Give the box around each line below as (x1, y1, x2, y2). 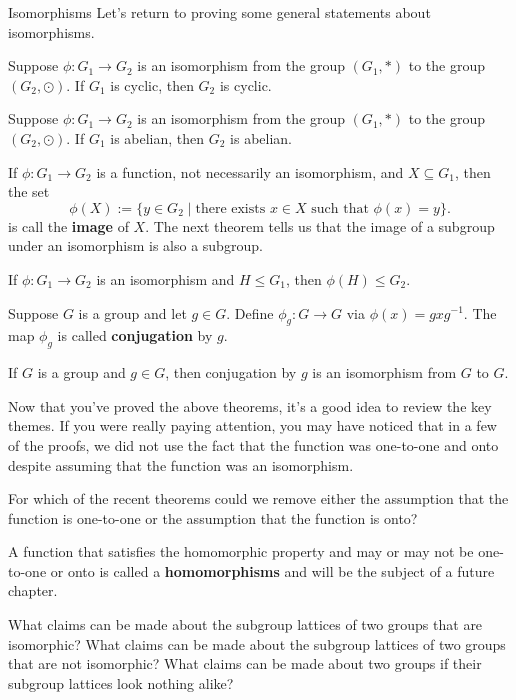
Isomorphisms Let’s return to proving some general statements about (8, 2, 431, 22)
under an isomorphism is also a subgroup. (8, 235, 263, 256)
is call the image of (8, 215, 129, 236)
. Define (226, 302, 274, 323)
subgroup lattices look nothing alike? (8, 672, 234, 693)
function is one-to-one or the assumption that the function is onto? (8, 507, 418, 528)
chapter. (8, 580, 58, 601)
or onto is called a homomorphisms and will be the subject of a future (50, 560, 495, 581)
